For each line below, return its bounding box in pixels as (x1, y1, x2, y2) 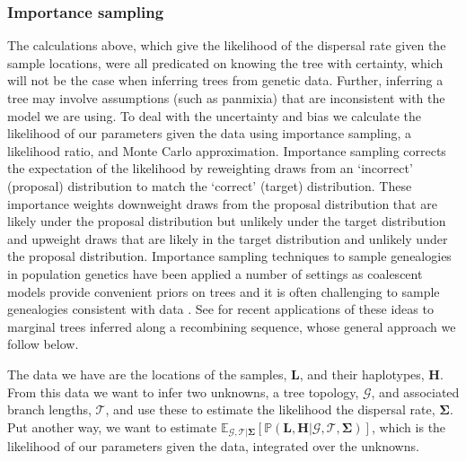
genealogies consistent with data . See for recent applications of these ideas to (7, 300, 434, 318)
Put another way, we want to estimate (7, 417, 217, 436)
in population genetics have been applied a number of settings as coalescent (7, 264, 423, 283)
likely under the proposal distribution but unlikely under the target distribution (7, 212, 446, 230)
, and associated (371, 382, 460, 401)
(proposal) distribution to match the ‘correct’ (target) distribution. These (7, 176, 412, 195)
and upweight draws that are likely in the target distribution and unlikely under (7, 229, 448, 248)
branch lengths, (7, 400, 92, 419)
